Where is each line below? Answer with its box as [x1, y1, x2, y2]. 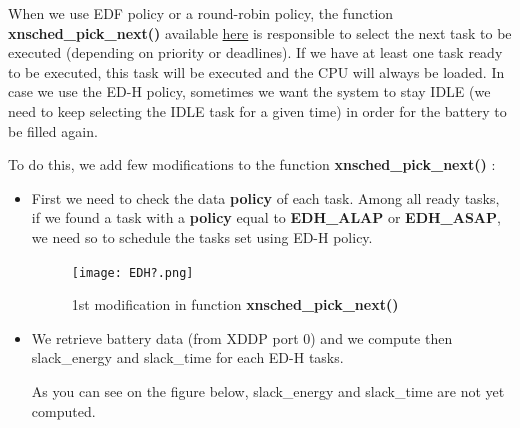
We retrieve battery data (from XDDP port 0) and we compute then [31, 327, 453, 348]
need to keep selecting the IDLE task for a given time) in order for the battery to [8, 100, 507, 121]
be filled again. [8, 120, 98, 141]
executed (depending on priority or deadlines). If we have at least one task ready [8, 42, 503, 63]
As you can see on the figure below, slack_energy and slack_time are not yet [31, 380, 505, 401]
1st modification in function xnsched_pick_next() [71, 294, 399, 315]
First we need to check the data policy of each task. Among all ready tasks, [31, 187, 500, 208]
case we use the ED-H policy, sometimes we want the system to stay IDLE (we [8, 81, 491, 102]
